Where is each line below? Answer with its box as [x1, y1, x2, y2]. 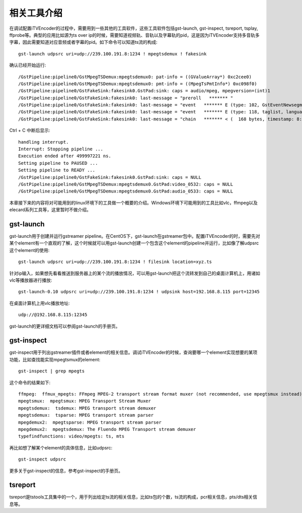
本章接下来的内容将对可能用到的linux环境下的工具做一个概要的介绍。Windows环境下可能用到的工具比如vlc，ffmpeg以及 [9, 200, 258, 206]
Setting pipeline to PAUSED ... [18, 160, 98, 166]
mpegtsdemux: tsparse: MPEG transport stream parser [18, 412, 154, 418]
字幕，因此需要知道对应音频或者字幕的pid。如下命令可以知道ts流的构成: [9, 39, 158, 45]
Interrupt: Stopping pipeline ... [18, 146, 103, 152]
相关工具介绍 [9, 8, 63, 19]
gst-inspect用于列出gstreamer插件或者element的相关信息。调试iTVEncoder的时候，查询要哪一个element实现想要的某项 [9, 349, 258, 355]
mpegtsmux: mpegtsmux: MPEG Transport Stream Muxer [18, 398, 151, 404]
